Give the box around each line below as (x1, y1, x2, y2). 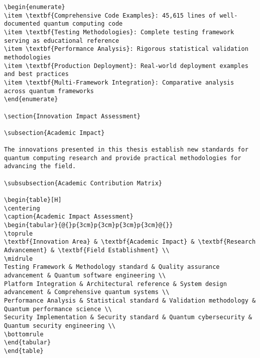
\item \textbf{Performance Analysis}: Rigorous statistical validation (4, 45, 248, 53)
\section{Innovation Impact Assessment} (4, 112, 141, 120)
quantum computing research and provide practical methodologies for (4, 154, 241, 162)
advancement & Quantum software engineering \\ (4, 272, 166, 279)
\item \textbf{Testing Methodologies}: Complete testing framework (4, 28, 234, 36)
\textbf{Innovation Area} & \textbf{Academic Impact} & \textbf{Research (4, 238, 256, 246)
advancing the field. (4, 163, 76, 170)
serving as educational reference (4, 37, 119, 44)
